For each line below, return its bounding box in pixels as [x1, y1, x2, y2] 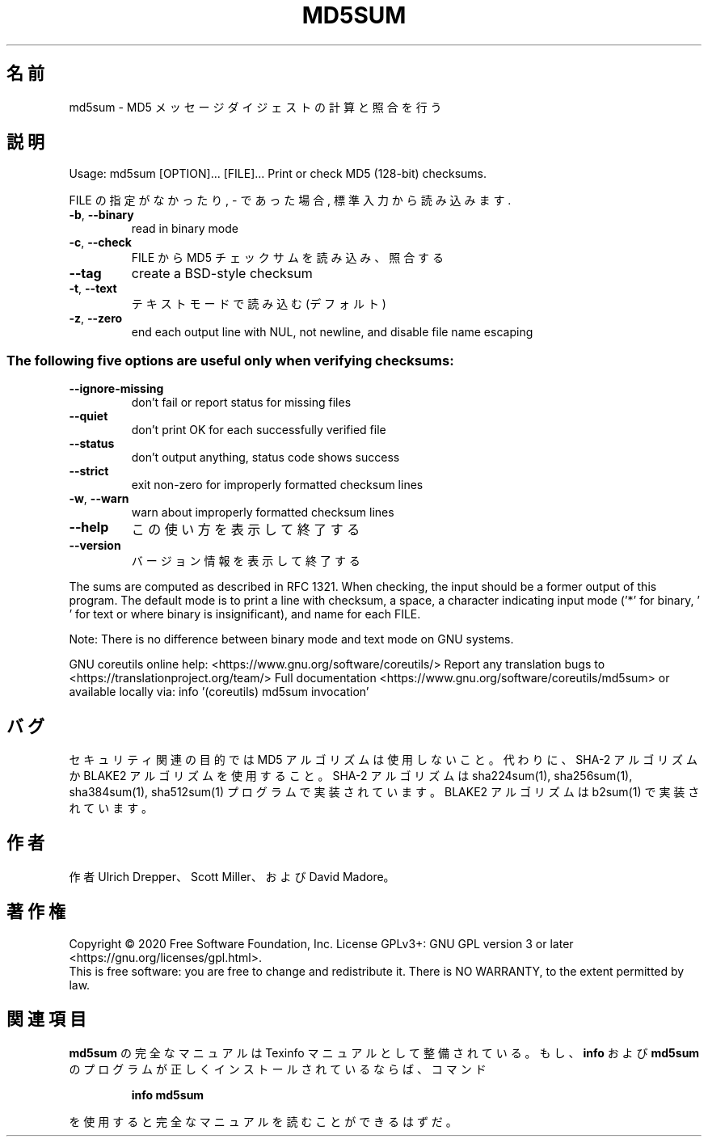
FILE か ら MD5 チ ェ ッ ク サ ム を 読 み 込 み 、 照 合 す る [131, 251, 445, 265]
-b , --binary [69, 208, 134, 222]
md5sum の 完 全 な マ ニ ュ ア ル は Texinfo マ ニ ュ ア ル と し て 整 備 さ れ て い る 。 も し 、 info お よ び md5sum [69, 1045, 700, 1060]
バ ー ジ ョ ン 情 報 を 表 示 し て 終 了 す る [131, 554, 360, 568]
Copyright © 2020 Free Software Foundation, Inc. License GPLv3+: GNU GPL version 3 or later [69, 936, 574, 951]
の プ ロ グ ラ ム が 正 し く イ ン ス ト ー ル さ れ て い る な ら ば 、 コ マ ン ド [69, 1061, 487, 1076]
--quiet [69, 409, 108, 424]
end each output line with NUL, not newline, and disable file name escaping [131, 325, 533, 340]
